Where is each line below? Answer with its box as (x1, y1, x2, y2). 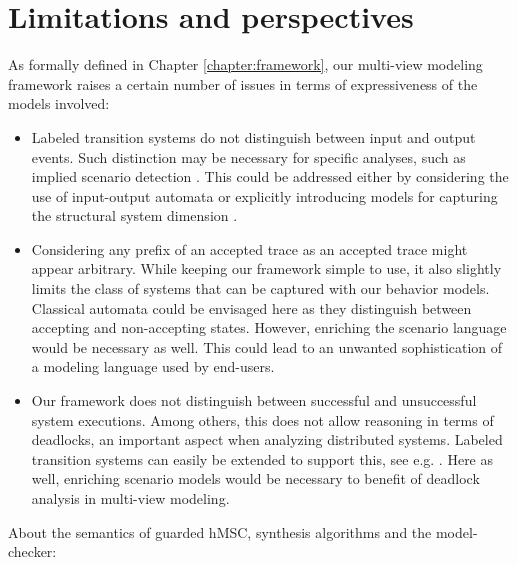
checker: (8, 541, 57, 562)
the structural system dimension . (31, 205, 238, 226)
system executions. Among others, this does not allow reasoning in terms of (31, 409, 494, 430)
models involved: (8, 93, 110, 114)
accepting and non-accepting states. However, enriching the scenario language (31, 317, 507, 338)
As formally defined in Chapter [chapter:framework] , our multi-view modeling (8, 54, 483, 75)
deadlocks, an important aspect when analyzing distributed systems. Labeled (31, 429, 503, 450)
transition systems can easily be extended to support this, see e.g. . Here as (31, 448, 494, 469)
